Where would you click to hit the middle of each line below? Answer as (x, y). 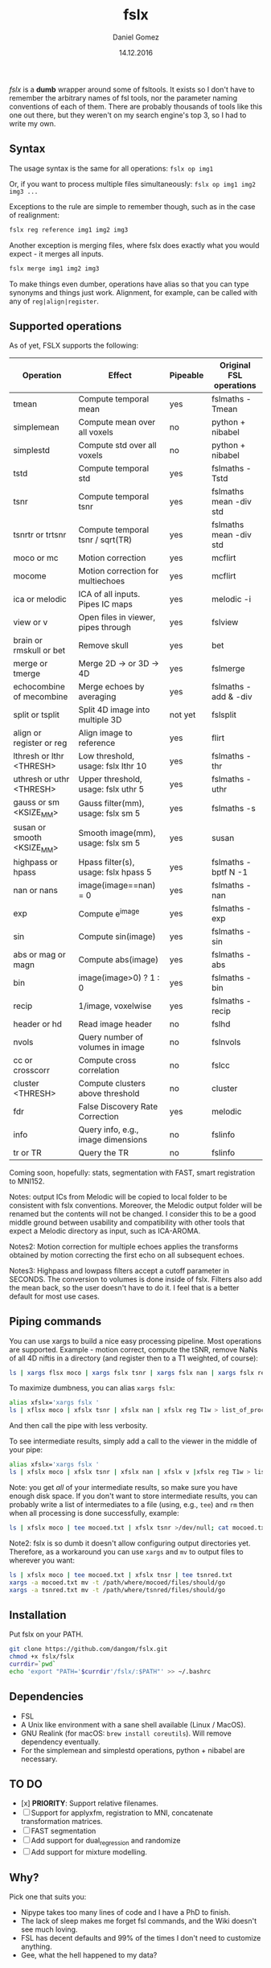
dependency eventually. (60, 1742)
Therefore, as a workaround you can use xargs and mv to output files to (126, 1551)
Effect (120, 376)
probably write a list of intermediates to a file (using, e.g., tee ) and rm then (131, 1504)
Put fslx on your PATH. (46, 1634)
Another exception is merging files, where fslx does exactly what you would (134, 245)
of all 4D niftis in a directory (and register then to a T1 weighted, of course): (133, 1358)
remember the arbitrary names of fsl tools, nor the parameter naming (123, 97)
